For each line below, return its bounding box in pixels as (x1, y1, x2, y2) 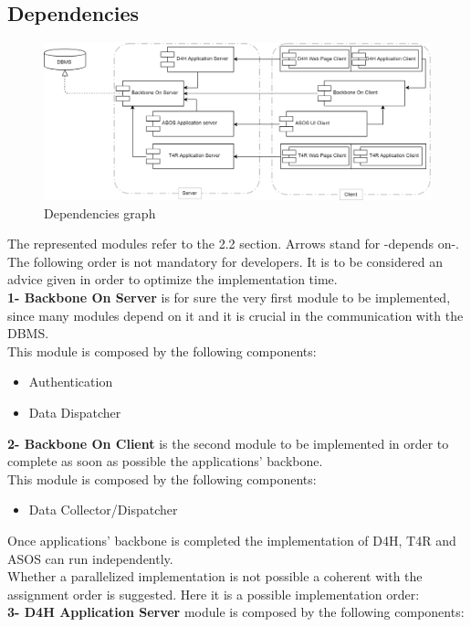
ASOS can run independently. (7, 548, 173, 568)
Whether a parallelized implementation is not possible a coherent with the (7, 567, 423, 586)
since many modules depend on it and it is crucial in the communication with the (7, 305, 464, 324)
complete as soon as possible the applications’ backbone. (7, 452, 323, 471)
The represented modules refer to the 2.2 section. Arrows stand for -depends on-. (7, 234, 459, 253)
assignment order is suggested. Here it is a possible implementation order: (7, 584, 420, 603)
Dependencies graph (44, 203, 156, 222)
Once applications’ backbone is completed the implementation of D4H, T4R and (7, 530, 456, 549)
